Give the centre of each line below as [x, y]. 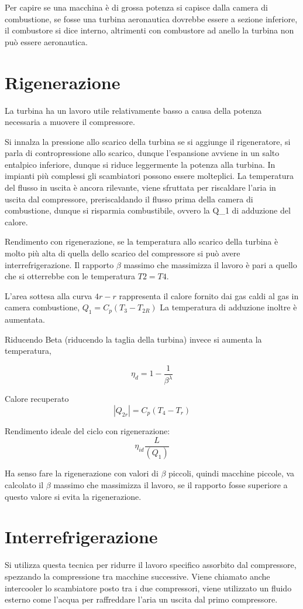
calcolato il [24, 485]
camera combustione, [42, 307]
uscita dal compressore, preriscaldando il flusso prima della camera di [129, 199]
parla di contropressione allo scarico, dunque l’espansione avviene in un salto [142, 153]
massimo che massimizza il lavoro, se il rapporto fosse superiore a [171, 485]
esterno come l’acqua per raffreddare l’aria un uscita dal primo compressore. [141, 599]
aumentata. [25, 319]
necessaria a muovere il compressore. [70, 122]
